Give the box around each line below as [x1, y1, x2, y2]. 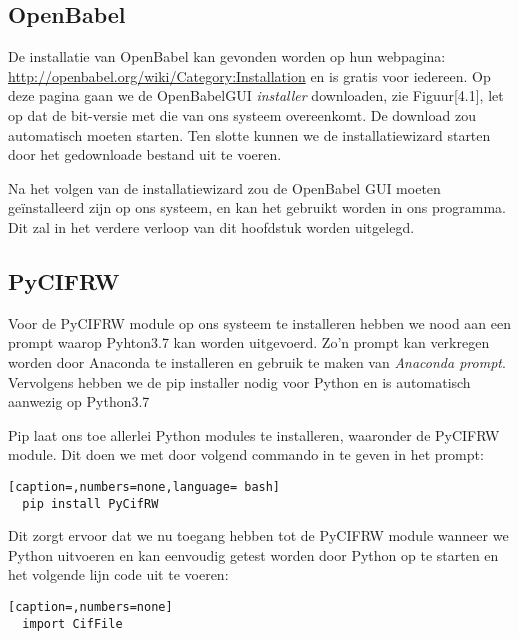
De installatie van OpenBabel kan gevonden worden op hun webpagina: [8, 46, 446, 67]
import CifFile [22, 616, 123, 631]
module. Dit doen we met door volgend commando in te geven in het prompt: [8, 444, 484, 465]
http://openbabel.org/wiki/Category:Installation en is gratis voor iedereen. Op [8, 65, 491, 86]
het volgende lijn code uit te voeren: [8, 564, 229, 585]
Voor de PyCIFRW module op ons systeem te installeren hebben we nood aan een [8, 312, 512, 333]
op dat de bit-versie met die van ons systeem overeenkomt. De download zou [8, 104, 476, 125]
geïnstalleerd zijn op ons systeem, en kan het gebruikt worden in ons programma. [8, 197, 506, 218]
